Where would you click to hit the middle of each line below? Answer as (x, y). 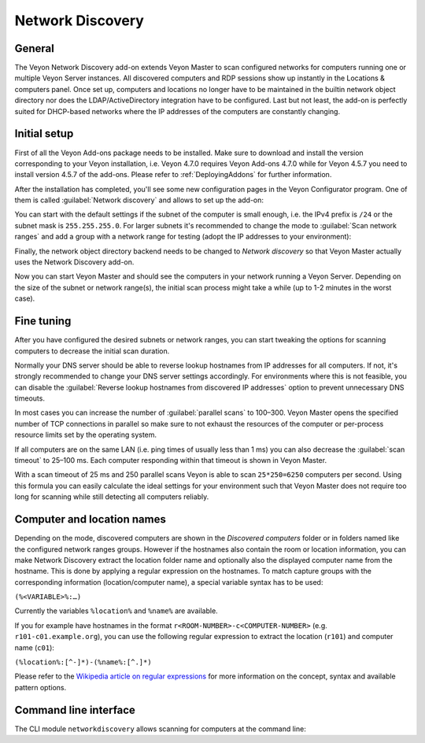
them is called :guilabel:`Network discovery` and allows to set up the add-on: (139, 200)
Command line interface (75, 710)
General (35, 48)
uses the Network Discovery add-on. (74, 262)
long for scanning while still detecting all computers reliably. (112, 497)
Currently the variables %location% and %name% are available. (116, 611)
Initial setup (44, 134)
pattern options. (41, 687)
